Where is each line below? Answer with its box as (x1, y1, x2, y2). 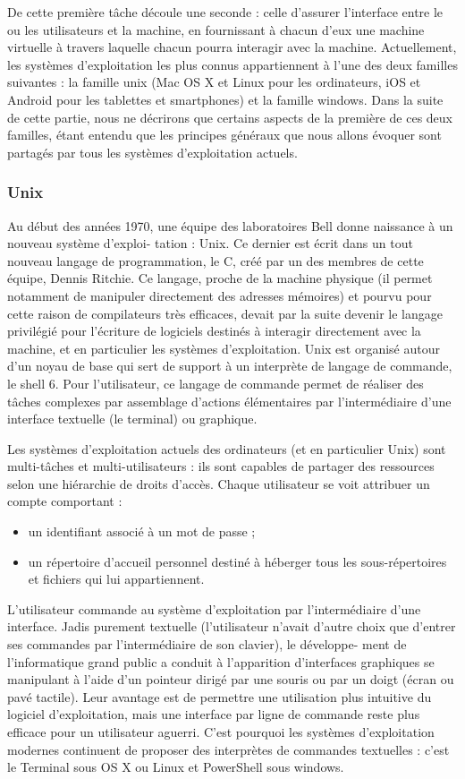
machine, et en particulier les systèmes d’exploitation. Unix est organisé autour (7, 338, 440, 357)
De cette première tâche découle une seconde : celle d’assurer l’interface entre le (7, 3, 444, 21)
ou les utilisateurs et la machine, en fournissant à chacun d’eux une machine (7, 20, 425, 39)
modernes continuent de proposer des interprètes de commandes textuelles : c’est (7, 740, 450, 758)
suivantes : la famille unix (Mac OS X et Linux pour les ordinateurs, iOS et (7, 73, 421, 91)
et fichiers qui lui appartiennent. (28, 569, 205, 588)
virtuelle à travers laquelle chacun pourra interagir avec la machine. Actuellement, (7, 38, 457, 56)
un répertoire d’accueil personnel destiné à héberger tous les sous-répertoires (28, 552, 447, 570)
